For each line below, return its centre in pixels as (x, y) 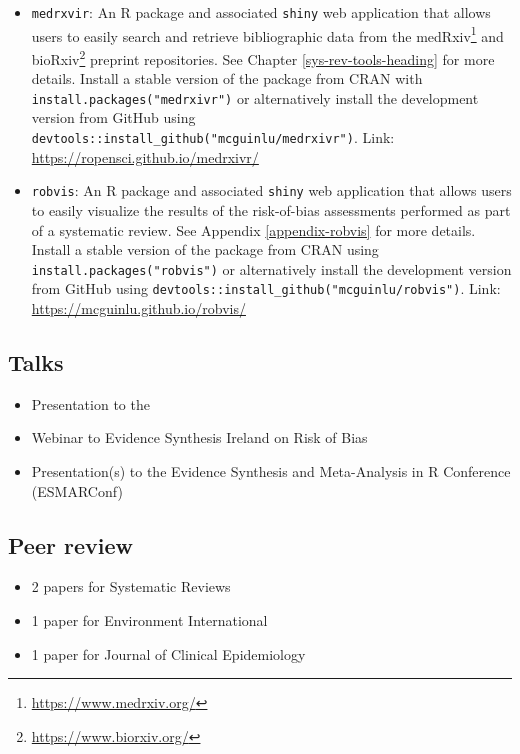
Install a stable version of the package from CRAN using (205, 249)
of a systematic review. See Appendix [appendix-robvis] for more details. (253, 229)
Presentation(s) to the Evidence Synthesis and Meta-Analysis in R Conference (271, 470)
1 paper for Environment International (149, 619)
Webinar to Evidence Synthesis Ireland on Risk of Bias (199, 437)
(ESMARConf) (77, 490)
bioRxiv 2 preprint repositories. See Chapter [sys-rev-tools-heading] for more (263, 57)
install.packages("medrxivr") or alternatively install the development (255, 97)
